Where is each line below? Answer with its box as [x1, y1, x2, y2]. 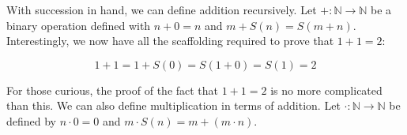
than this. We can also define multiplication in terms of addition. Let [6, 97, 341, 114]
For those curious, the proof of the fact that [6, 81, 219, 98]
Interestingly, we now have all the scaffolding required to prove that [6, 32, 334, 49]
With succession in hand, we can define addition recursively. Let [6, 2, 317, 17]
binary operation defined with [6, 17, 151, 33]
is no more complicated [270, 81, 383, 98]
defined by [6, 112, 57, 129]
